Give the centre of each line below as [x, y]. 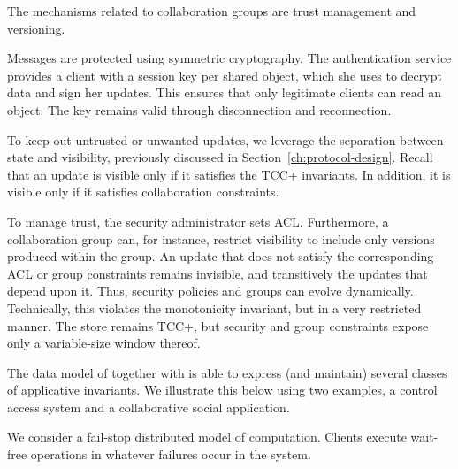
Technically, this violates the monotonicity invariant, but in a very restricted [214, 308]
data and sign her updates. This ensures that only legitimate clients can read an [224, 92]
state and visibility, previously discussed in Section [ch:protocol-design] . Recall [220, 157]
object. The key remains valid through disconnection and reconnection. [199, 109]
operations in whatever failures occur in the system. [171, 454]
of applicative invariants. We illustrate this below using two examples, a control [222, 390]
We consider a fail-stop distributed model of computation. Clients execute [207, 437]
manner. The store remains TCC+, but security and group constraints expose [218, 325]
